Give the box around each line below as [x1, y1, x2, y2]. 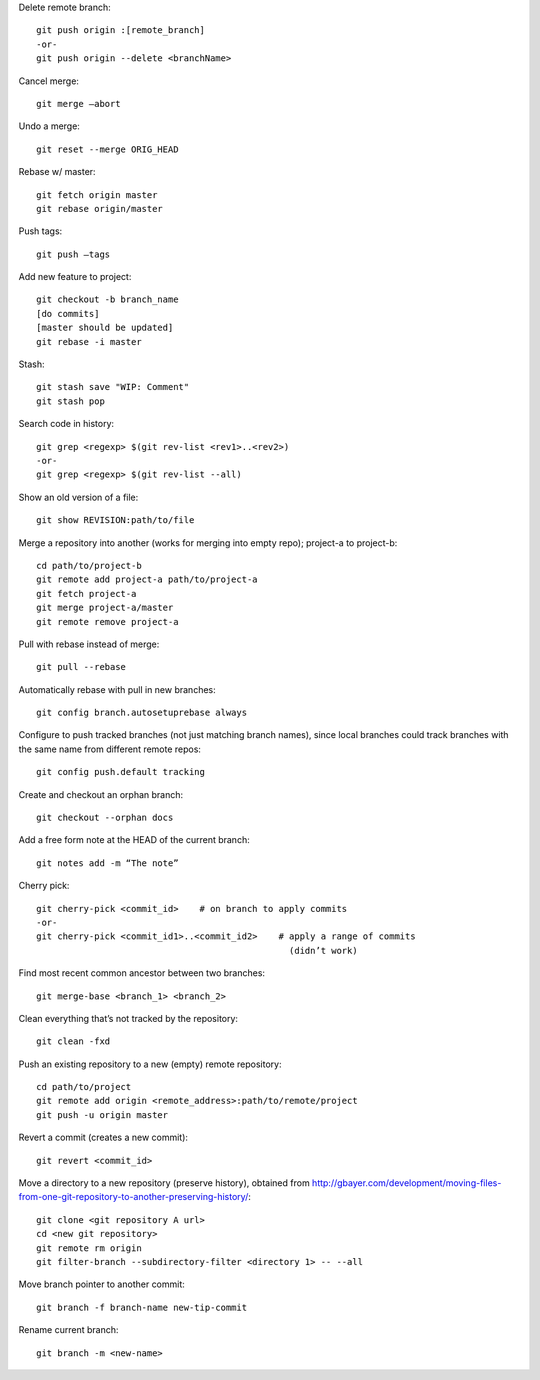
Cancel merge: [18, 75, 80, 87]
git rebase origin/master [36, 203, 164, 214]
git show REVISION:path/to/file [36, 515, 195, 526]
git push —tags [36, 248, 111, 260]
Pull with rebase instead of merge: [18, 638, 160, 650]
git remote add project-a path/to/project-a [36, 574, 259, 585]
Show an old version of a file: [18, 491, 139, 503]
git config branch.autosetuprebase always [36, 707, 248, 719]
